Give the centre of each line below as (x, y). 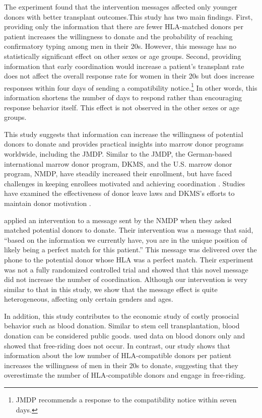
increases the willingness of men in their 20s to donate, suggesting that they (121, 365)
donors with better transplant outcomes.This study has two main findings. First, (128, 16)
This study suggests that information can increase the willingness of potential (124, 134)
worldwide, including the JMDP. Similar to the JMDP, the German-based (118, 153)
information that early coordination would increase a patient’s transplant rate (124, 66)
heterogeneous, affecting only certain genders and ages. (89, 299)
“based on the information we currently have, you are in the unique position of (126, 239)
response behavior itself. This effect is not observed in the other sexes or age (122, 107)
